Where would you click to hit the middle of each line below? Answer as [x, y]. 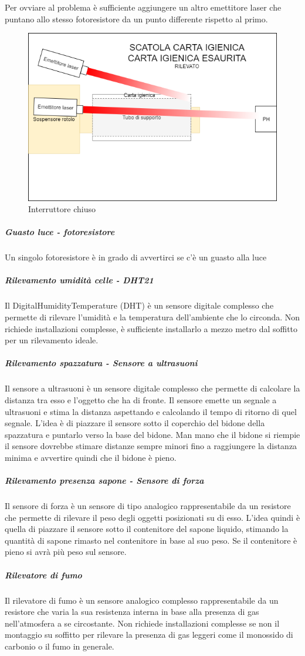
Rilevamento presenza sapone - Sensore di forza [104, 481]
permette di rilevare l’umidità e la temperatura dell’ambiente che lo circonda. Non [152, 317]
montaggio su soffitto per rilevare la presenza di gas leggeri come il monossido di [149, 635]
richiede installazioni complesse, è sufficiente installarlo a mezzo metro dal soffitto [151, 328]
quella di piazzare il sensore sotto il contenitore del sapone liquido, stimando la [147, 529]
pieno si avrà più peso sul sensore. [66, 552]
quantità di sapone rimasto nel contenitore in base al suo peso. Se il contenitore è [151, 540]
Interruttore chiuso [62, 209]
